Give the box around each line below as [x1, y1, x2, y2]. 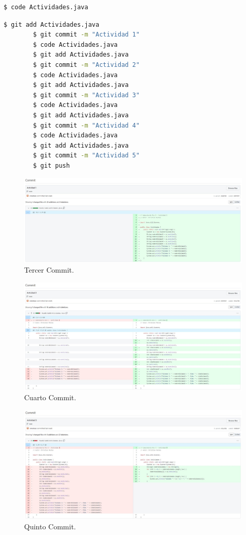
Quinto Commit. [24, 521, 76, 531]
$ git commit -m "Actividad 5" [33, 152, 140, 159]
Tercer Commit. [24, 264, 74, 275]
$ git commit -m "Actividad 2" [33, 61, 140, 68]
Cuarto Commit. [24, 392, 77, 403]
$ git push [33, 162, 70, 169]
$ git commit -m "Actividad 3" [33, 91, 140, 99]
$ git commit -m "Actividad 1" [33, 31, 140, 39]
